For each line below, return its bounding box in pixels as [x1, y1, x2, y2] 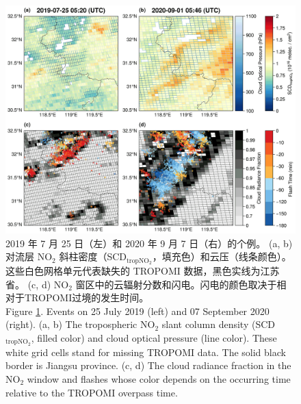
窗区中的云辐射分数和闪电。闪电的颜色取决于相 [75, 277, 287, 291]
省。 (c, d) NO [5, 277, 69, 291]
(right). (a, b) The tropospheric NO [5, 317, 155, 331]
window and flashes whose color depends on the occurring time [27, 371, 291, 386]
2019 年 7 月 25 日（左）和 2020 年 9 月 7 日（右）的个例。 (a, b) [5, 236, 293, 250]
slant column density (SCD [161, 317, 275, 331]
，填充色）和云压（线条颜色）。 [152, 249, 291, 264]
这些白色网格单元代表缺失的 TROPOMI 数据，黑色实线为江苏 [5, 263, 280, 277]
